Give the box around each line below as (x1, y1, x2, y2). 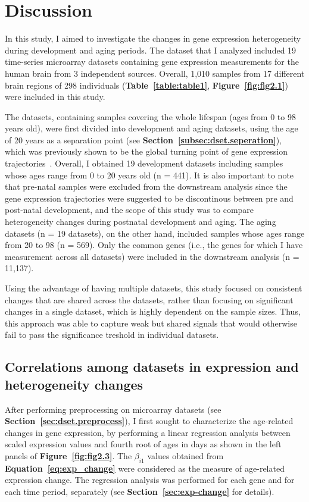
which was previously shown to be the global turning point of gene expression (5, 145, 288, 158)
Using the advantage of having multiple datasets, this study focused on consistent (5, 282, 302, 294)
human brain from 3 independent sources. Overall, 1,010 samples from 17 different (5, 67, 305, 79)
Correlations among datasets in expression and (5, 357, 299, 376)
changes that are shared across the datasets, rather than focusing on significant (5, 293, 294, 306)
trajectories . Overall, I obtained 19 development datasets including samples (5, 157, 283, 170)
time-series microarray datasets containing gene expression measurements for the (5, 55, 299, 68)
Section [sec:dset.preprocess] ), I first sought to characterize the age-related (5, 415, 294, 427)
